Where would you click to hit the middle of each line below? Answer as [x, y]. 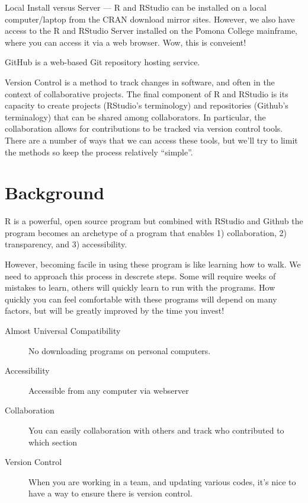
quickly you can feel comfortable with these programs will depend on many [141, 299]
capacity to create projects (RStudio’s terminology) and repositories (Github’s [147, 105]
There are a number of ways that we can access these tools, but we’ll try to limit [151, 140]
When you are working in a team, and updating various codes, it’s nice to [162, 481]
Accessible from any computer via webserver [109, 390]
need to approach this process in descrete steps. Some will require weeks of [140, 276]
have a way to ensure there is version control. [110, 493]
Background [55, 192]
